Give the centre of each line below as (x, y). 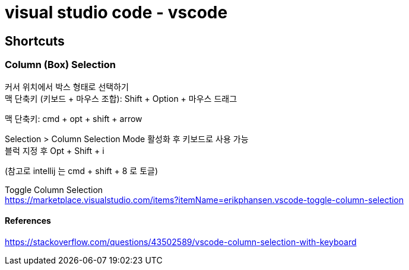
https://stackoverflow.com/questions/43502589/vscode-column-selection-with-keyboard (181, 242)
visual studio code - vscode (116, 12)
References (28, 221)
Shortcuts (35, 41)
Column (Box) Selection (60, 65)
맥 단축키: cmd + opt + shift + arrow (74, 118)
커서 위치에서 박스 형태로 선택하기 (67, 86)
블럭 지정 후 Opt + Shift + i (55, 150)
